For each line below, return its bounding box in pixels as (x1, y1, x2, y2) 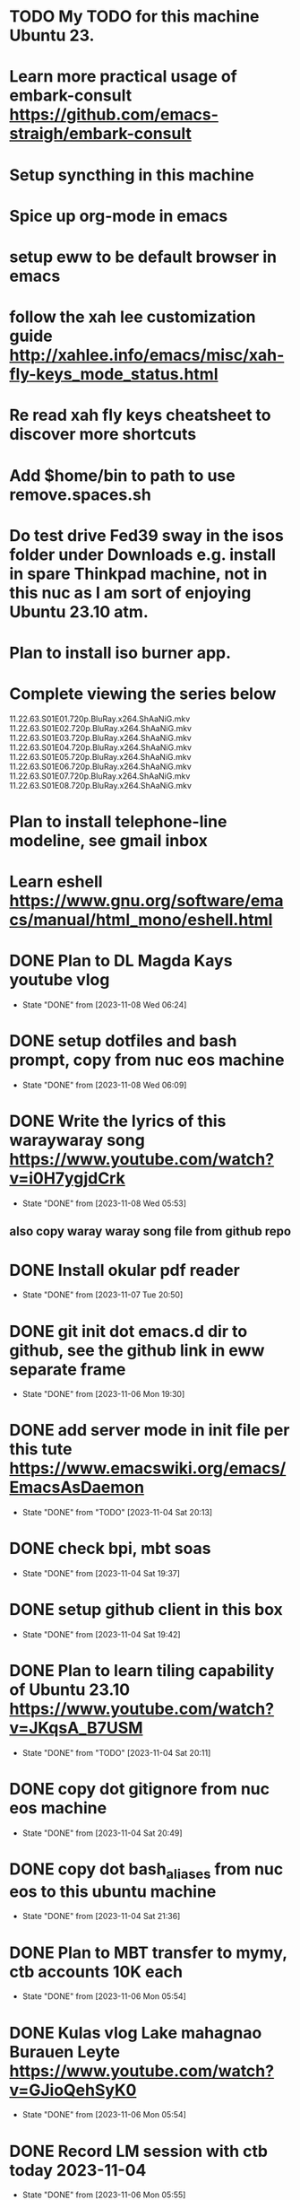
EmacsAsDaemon (9, 1478, 145, 1497)
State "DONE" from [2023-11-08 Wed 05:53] (21, 1198, 186, 1209)
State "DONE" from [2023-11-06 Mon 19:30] (21, 1389, 185, 1400)
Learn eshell (9, 872, 103, 892)
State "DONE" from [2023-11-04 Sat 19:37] (21, 1568, 181, 1579)
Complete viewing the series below (9, 684, 277, 704)
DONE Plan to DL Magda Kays (9, 951, 233, 971)
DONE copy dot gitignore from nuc (9, 1779, 270, 1800)
